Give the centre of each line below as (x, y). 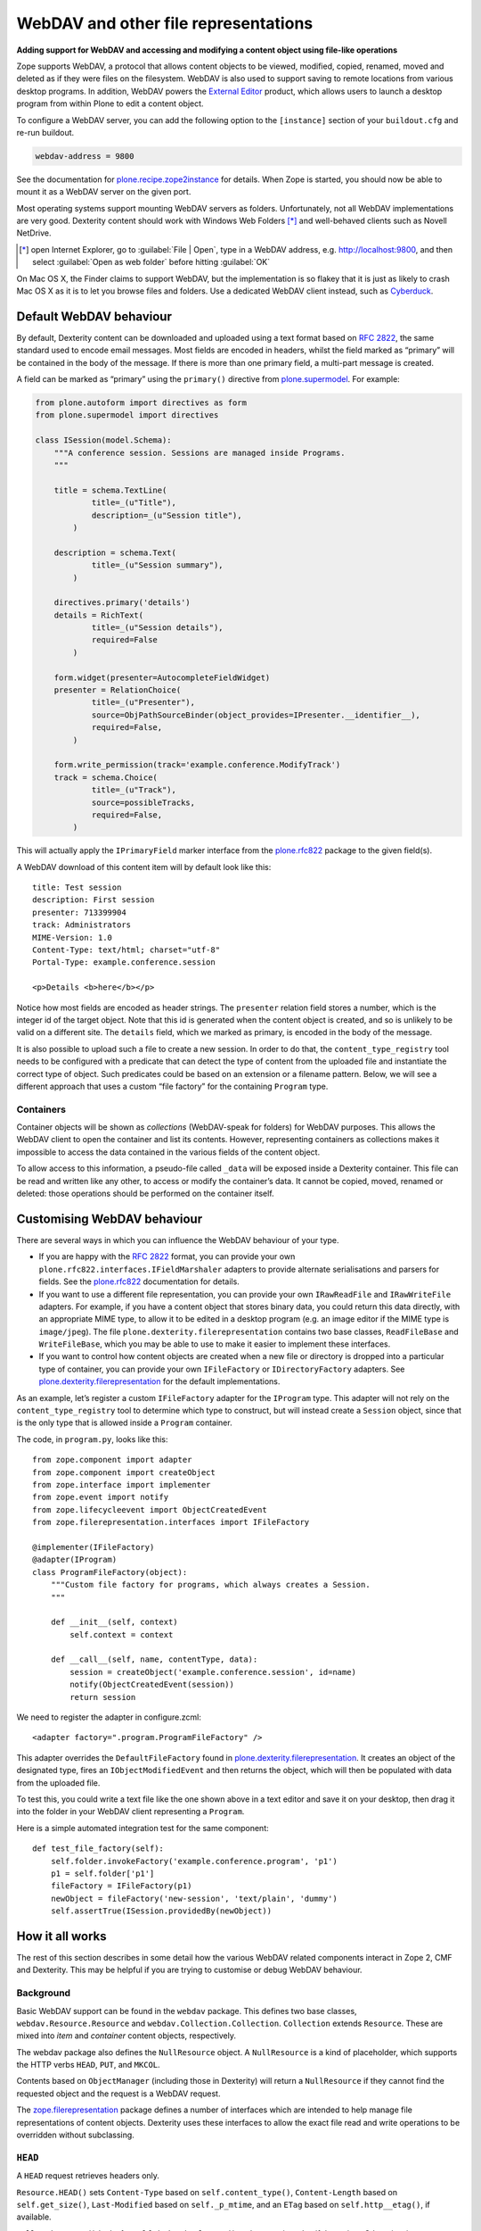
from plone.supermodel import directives (127, 415)
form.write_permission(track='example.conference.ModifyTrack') (197, 765)
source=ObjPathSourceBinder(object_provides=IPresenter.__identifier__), (256, 715)
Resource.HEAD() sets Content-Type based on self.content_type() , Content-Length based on (207, 2192)
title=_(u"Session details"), (157, 628)
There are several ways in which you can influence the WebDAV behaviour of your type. (178, 1240)
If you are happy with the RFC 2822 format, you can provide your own (167, 1256)
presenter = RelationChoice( (118, 690)
